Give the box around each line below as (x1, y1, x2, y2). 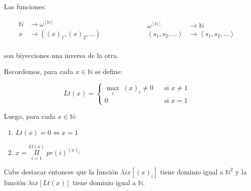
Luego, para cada (4, 111, 56, 121)
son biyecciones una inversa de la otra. (4, 50, 119, 60)
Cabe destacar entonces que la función (4, 166, 119, 176)
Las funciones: (4, 1, 46, 11)
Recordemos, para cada (4, 66, 73, 76)
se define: (95, 66, 123, 76)
